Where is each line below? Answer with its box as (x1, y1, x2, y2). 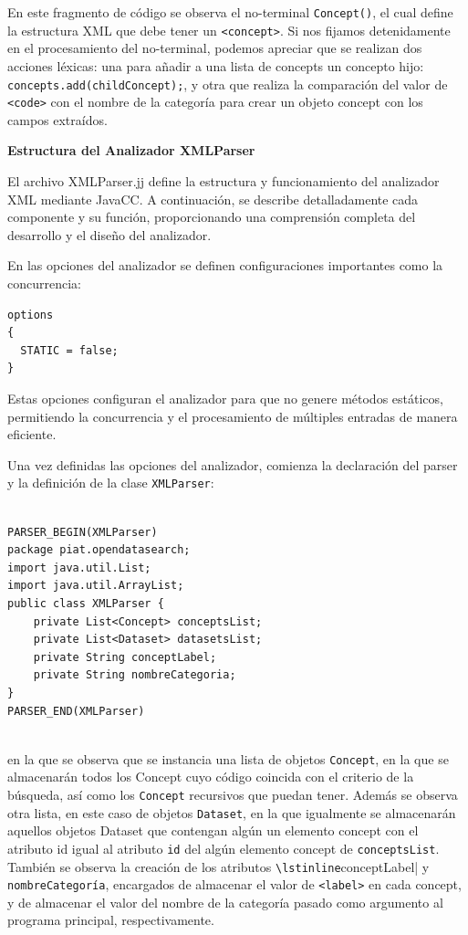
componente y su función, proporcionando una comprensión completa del (7, 207, 416, 226)
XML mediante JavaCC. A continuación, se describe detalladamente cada (7, 189, 419, 208)
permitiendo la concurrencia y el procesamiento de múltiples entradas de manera (7, 406, 458, 425)
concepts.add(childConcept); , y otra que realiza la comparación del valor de (7, 74, 448, 93)
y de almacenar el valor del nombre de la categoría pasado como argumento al (7, 892, 443, 911)
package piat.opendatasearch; (7, 543, 191, 557)
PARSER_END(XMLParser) (7, 704, 145, 718)
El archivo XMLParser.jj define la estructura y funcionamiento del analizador (7, 172, 440, 190)
